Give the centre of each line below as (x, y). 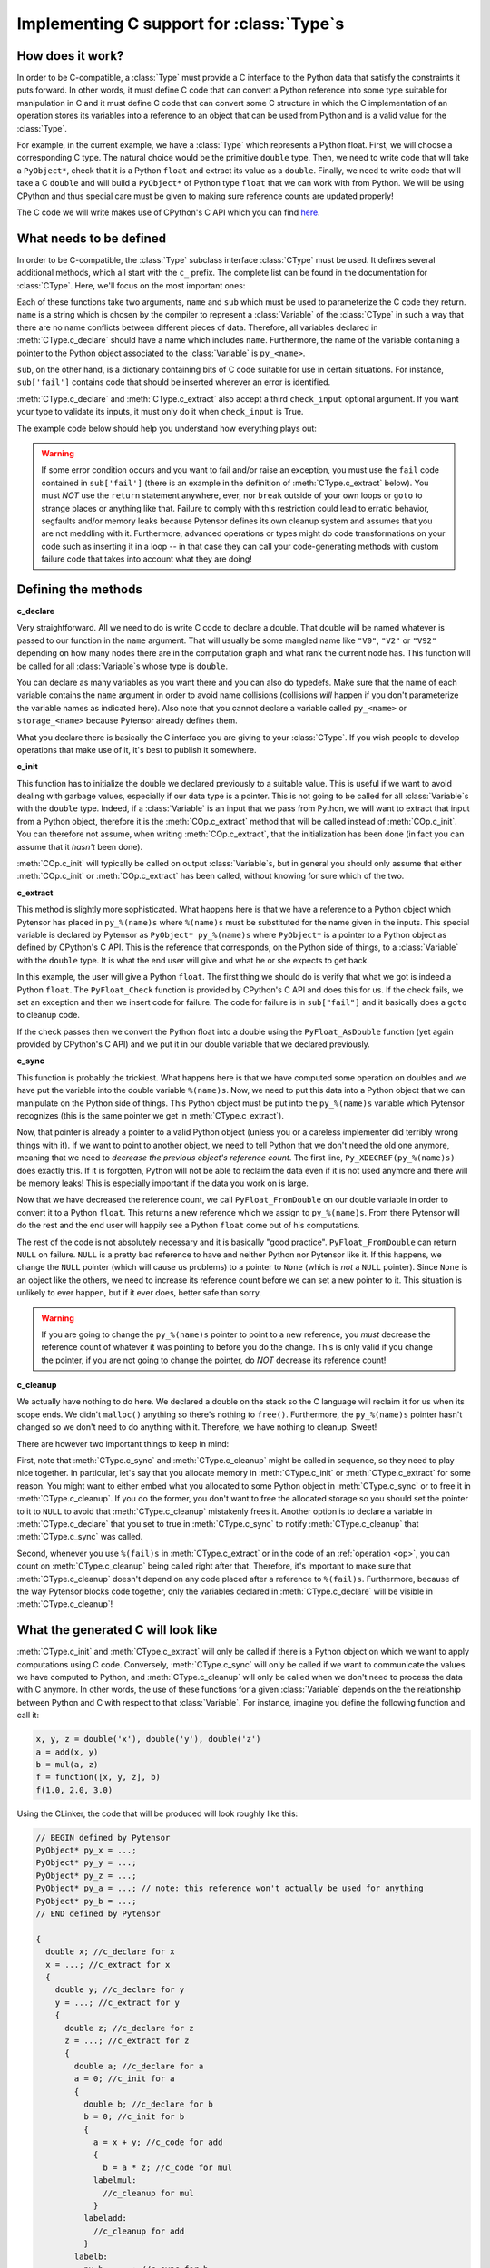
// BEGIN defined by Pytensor (103, 1838)
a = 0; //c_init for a (125, 2079)
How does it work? (70, 56)
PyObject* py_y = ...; (86, 1863)
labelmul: (115, 2180)
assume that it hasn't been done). (80, 846)
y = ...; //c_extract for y (118, 2002)
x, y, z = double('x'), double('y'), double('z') (148, 1739)
